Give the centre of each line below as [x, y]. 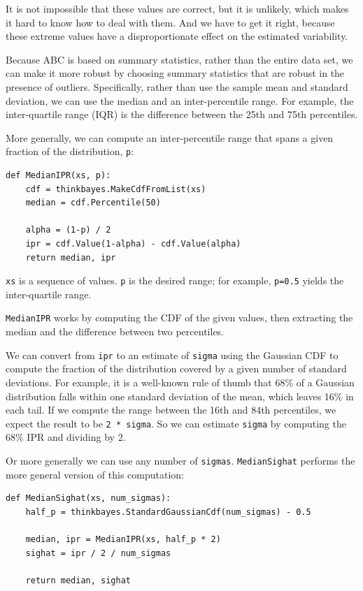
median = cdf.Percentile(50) [93, 203]
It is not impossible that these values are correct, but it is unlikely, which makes [177, 8]
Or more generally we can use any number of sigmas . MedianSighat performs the [180, 460]
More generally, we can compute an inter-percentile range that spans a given [170, 137]
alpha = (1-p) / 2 [68, 230]
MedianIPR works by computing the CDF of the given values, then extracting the [179, 318]
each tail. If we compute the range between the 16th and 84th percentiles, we [171, 410]
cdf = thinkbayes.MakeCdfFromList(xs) [116, 189]
